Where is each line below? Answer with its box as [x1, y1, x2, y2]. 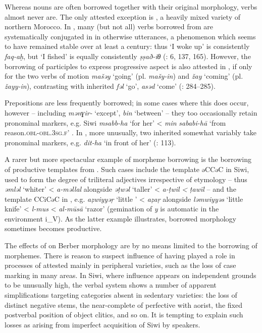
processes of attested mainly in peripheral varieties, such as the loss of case [5, 260, 236, 270]
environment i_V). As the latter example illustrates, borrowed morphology [5, 213, 236, 224]
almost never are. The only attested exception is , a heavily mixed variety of [5, 11, 240, 22]
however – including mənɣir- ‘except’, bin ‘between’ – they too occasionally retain [5, 107, 257, 118]
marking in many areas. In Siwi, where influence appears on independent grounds [5, 269, 256, 280]
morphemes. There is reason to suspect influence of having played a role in [5, 250, 235, 260]
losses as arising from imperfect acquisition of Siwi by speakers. [5, 319, 200, 329]
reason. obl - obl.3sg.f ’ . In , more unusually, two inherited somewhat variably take [5, 127, 256, 138]
